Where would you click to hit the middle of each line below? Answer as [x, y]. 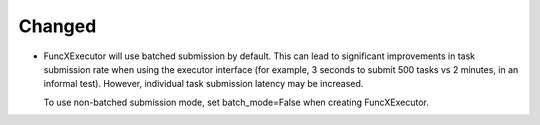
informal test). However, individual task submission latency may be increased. [203, 84]
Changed [57, 26]
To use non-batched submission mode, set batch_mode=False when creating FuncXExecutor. [236, 102]
